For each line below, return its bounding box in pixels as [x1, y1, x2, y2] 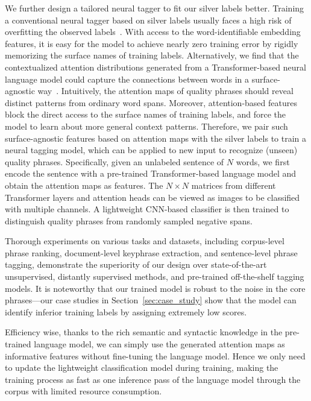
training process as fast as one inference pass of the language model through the [5, 373, 301, 385]
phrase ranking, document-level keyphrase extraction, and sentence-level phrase [5, 246, 298, 259]
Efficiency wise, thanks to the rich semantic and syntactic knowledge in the [5, 326, 283, 338]
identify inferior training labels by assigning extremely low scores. [5, 305, 247, 318]
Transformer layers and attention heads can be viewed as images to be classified [5, 191, 300, 203]
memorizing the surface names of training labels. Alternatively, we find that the [5, 49, 299, 62]
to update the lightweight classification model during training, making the [5, 361, 278, 374]
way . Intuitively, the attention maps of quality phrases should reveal [37, 84, 294, 97]
